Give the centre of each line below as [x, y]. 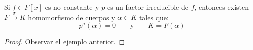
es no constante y [72, 7]
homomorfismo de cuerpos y [72, 17]
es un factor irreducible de [148, 7]
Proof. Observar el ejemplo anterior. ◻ [65, 41]
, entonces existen [222, 7]
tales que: [154, 17]
